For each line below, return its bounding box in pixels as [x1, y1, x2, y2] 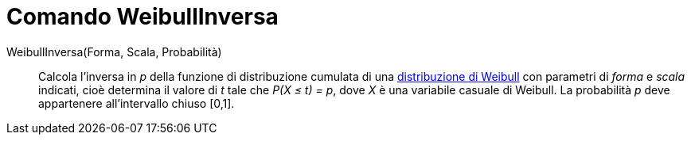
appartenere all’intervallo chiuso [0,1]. [38, 96, 235, 110]
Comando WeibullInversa [6, 3, 279, 30]
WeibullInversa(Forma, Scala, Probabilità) [6, 44, 222, 59]
